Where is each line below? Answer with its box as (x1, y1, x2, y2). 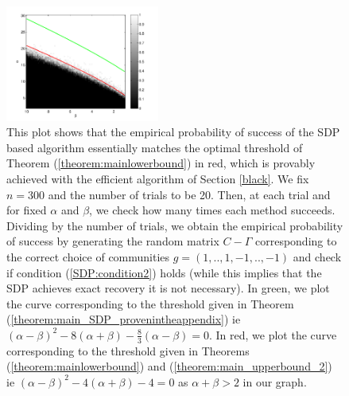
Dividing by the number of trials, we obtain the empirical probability (6, 217, 343, 233)
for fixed (6, 202, 47, 218)
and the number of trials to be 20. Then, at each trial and (48, 186, 331, 202)
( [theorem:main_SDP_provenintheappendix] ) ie (6, 311, 241, 327)
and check (293, 248, 342, 265)
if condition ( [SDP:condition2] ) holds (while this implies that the (6, 264, 322, 280)
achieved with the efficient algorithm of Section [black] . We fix (6, 170, 309, 186)
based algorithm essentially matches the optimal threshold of (6, 139, 303, 155)
